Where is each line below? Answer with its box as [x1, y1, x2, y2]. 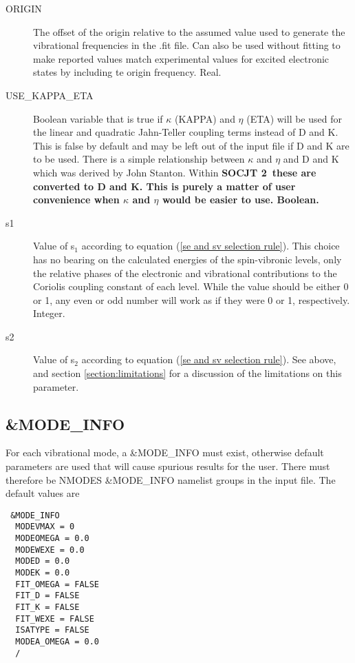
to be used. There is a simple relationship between [33, 152, 245, 166]
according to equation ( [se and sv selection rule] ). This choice [81, 238, 340, 253]
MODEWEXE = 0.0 [15, 544, 85, 555]
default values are [6, 486, 80, 500]
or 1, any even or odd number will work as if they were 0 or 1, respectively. [33, 292, 350, 307]
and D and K [283, 152, 339, 166]
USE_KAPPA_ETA [6, 88, 94, 102]
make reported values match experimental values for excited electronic [33, 51, 330, 65]
